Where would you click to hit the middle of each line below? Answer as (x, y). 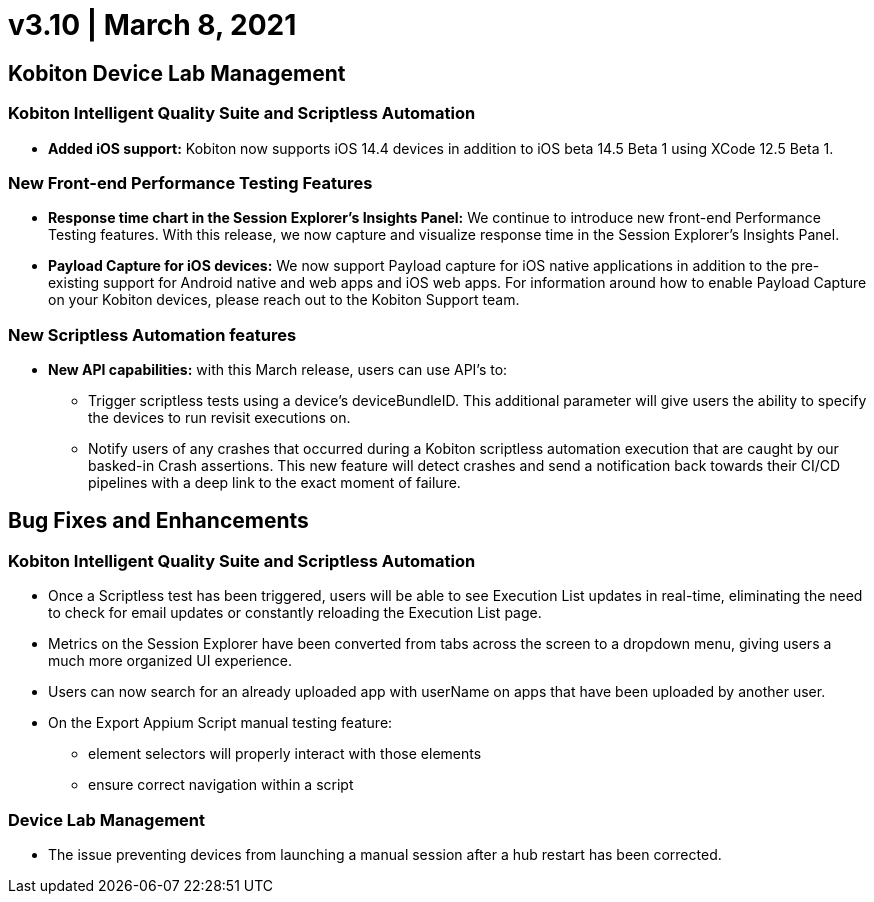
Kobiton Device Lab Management (177, 73)
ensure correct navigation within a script (221, 785)
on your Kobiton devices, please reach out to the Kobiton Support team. (284, 300)
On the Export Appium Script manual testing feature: (220, 723)
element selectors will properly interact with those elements (285, 754)
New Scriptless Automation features (152, 334)
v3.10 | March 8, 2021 (152, 25)
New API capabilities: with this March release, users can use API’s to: (278, 370)
